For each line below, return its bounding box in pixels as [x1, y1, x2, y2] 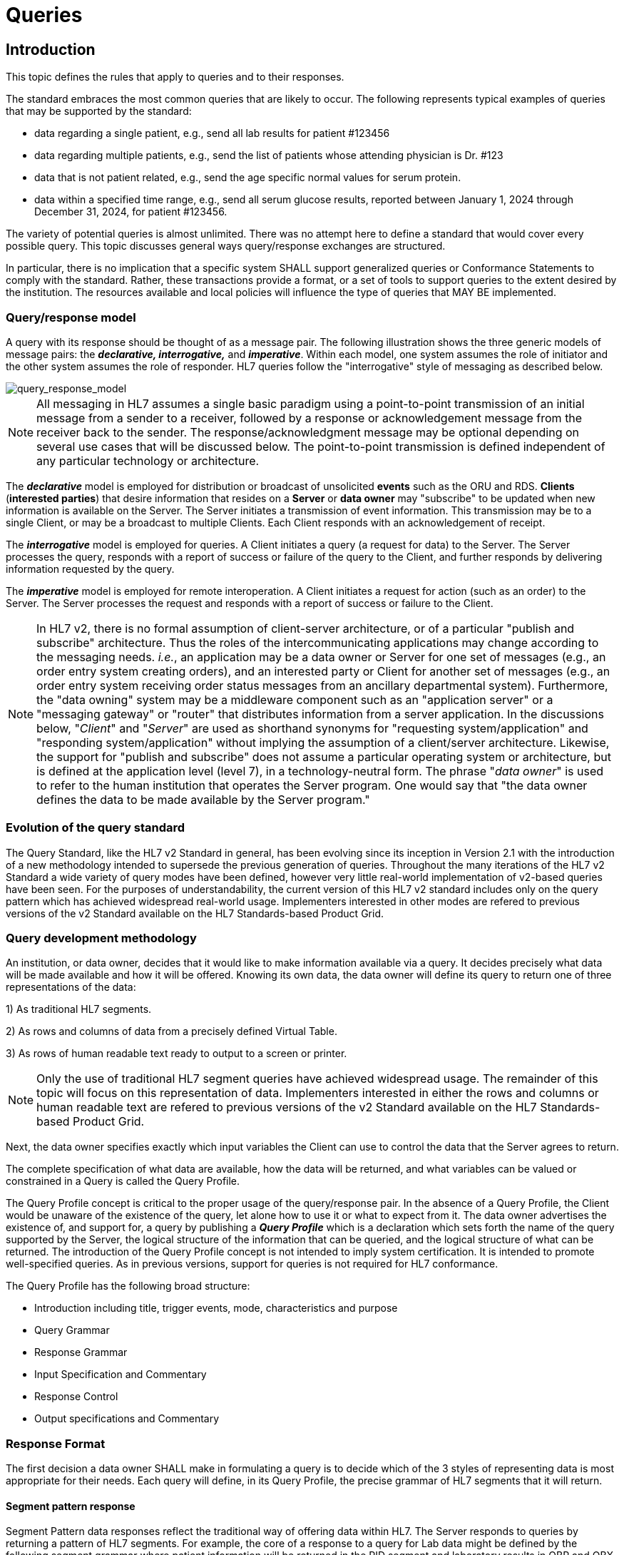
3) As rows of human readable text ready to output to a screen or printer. [6, 1047, 347, 1060]
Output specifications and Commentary [34, 1412, 220, 1425]
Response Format [6, 1436, 106, 1451]
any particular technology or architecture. [36, 453, 260, 468]
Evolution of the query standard [6, 820, 185, 835]
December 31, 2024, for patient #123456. [34, 205, 227, 218]
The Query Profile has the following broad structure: [6, 1280, 250, 1293]
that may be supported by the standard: [6, 105, 192, 118]
